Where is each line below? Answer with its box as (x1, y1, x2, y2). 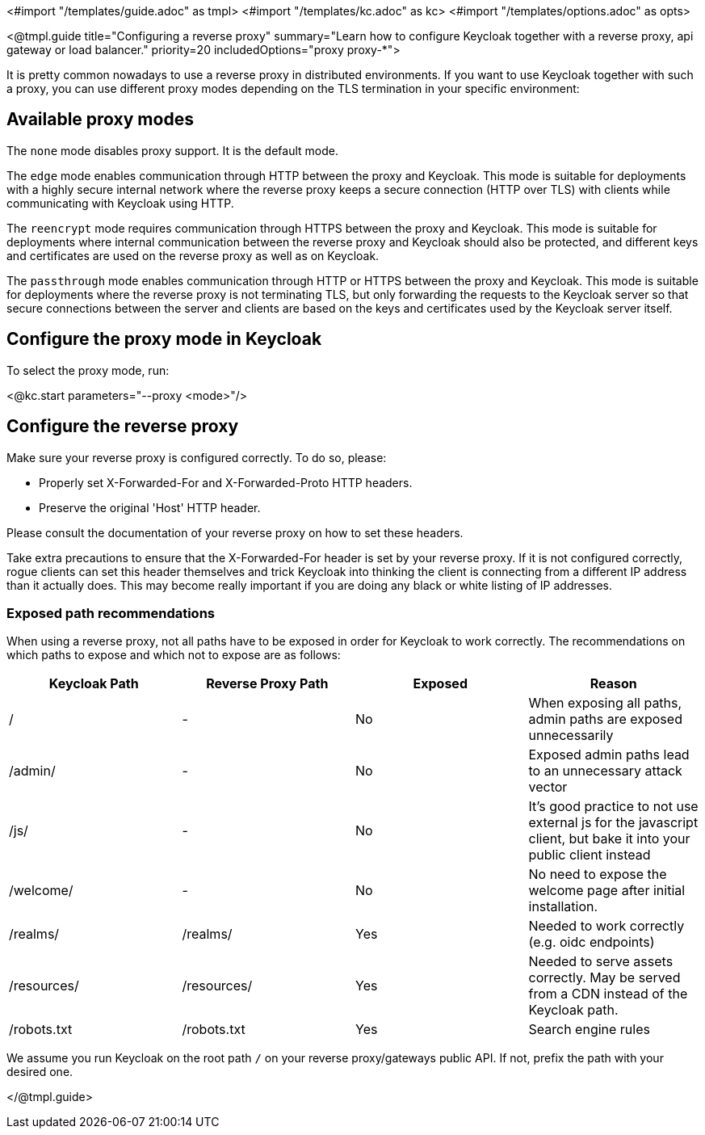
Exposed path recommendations (6, 604, 215, 621)
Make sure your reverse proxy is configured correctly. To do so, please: (6, 450, 387, 465)
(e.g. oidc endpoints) (528, 934, 655, 951)
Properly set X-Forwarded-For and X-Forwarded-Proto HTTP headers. (39, 475, 413, 490)
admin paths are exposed (528, 711, 682, 728)
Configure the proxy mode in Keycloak (6, 329, 322, 350)
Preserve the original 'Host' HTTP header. (39, 500, 261, 515)
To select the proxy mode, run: (6, 363, 170, 377)
